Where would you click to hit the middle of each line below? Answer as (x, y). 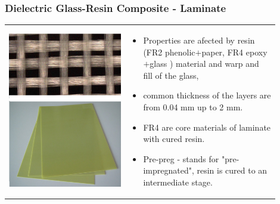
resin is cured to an (232, 170)
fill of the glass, (171, 75)
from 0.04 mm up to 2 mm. (193, 106)
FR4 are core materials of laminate (207, 127)
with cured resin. (174, 139)
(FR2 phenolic (169, 52)
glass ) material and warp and (204, 64)
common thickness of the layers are (207, 95)
